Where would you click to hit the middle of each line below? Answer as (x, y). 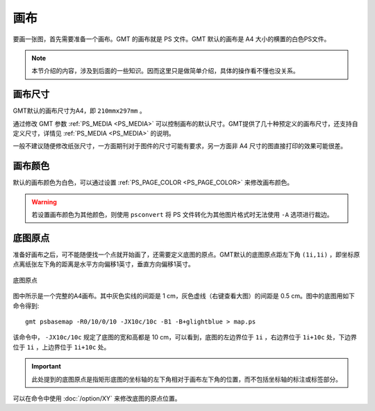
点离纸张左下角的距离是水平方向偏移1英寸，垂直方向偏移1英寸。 (103, 264)
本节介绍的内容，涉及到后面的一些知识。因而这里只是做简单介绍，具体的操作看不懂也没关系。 (165, 71)
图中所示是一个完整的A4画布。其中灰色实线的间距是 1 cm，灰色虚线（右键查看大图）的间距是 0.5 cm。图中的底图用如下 (184, 296)
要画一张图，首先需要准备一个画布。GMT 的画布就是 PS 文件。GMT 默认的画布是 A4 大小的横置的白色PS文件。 (172, 39)
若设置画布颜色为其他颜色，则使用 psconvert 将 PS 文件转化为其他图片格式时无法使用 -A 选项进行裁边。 (182, 215)
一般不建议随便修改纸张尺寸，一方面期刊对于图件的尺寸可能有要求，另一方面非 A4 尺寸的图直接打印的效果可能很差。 (180, 146)
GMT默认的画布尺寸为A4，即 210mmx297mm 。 (79, 111)
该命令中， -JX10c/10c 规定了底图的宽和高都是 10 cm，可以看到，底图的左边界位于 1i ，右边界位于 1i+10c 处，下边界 (185, 337)
